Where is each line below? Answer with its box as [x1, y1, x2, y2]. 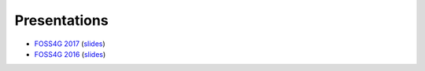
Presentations [14, 12, 109, 29]
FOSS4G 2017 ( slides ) [34, 39, 105, 48]
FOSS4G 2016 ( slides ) [34, 49, 106, 59]
